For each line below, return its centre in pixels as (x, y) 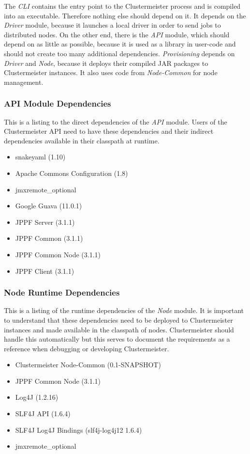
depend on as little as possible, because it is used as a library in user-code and (120, 44)
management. (24, 82)
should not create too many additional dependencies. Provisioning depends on (119, 53)
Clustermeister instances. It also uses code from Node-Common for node (111, 72)
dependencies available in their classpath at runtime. (82, 140)
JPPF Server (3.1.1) (45, 222)
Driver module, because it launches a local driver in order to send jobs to (112, 25)
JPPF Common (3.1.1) (49, 238)
